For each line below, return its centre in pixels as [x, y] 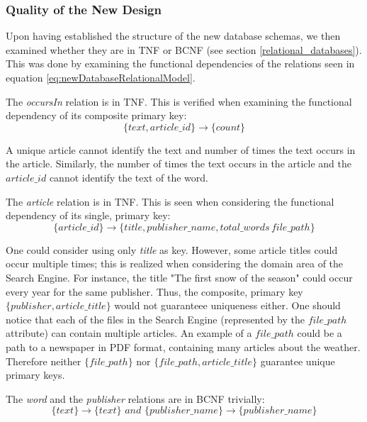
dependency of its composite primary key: [96, 115]
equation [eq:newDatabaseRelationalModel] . [101, 77]
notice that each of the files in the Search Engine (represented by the [156, 319]
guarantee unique [298, 361]
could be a [320, 333]
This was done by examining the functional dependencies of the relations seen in [180, 63]
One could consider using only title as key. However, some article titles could [172, 249]
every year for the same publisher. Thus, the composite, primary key [154, 291]
